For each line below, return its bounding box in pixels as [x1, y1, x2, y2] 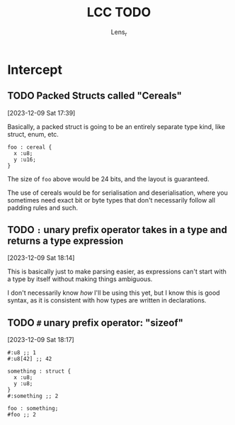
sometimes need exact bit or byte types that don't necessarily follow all [7, 195, 216, 204]
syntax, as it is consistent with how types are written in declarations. [7, 296, 207, 305]
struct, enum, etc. [7, 130, 59, 138]
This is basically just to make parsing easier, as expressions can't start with [7, 267, 227, 276]
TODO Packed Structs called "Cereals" [7, 90, 183, 102]
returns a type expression [7, 234, 124, 246]
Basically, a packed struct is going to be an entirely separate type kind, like [7, 122, 225, 131]
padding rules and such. [7, 203, 78, 212]
